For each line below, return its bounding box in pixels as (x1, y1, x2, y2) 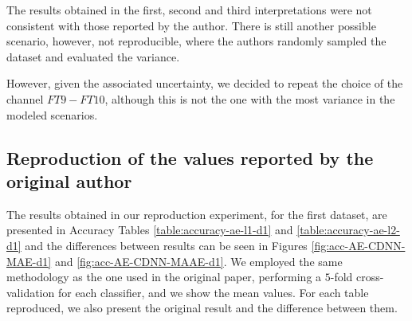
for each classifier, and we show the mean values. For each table (57, 284, 369, 300)
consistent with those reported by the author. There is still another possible (6, 17, 376, 33)
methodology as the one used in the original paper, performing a (6, 268, 322, 285)
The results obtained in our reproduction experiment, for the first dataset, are (6, 206, 387, 222)
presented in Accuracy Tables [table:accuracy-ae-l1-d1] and (6, 221, 293, 238)
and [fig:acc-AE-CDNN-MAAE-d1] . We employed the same (54, 252, 343, 269)
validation (6, 284, 55, 300)
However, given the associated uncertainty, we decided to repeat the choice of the (6, 75, 403, 92)
